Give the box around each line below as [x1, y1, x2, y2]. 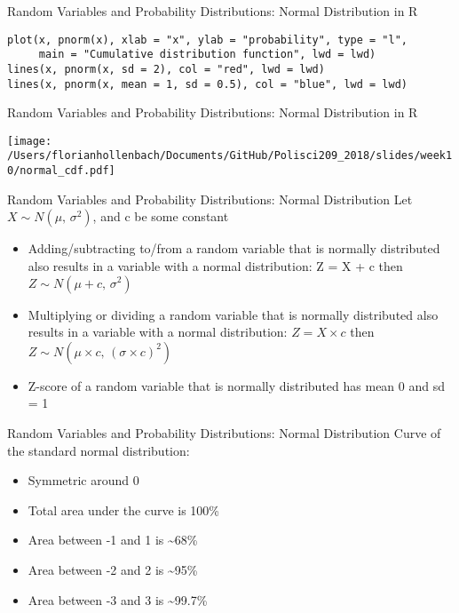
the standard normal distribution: [7, 441, 190, 459]
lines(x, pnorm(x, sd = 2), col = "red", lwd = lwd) [7, 62, 325, 76]
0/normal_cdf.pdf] [7, 164, 115, 178]
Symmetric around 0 [28, 471, 139, 490]
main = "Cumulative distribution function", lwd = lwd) [38, 48, 376, 61]
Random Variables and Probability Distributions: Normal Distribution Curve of [7, 423, 441, 442]
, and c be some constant [92, 207, 229, 226]
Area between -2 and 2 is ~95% [28, 560, 198, 578]
